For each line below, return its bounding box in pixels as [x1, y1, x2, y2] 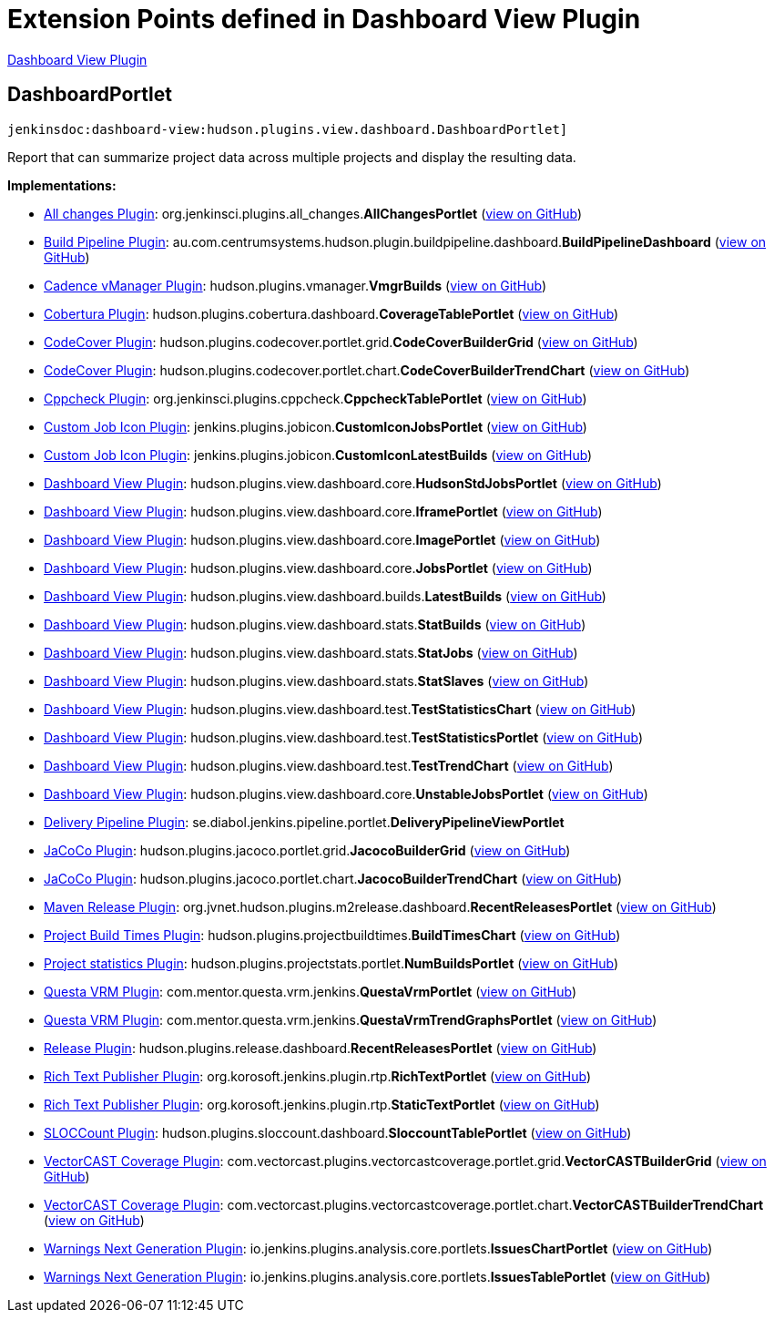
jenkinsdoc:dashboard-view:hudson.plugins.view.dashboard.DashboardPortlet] [7, 121, 568, 137]
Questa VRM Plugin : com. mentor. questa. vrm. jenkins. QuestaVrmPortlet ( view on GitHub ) [44, 983, 577, 999]
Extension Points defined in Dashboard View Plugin [7, 4, 641, 35]
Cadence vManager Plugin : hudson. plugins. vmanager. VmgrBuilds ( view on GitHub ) [44, 277, 546, 293]
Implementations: [7, 177, 117, 193]
